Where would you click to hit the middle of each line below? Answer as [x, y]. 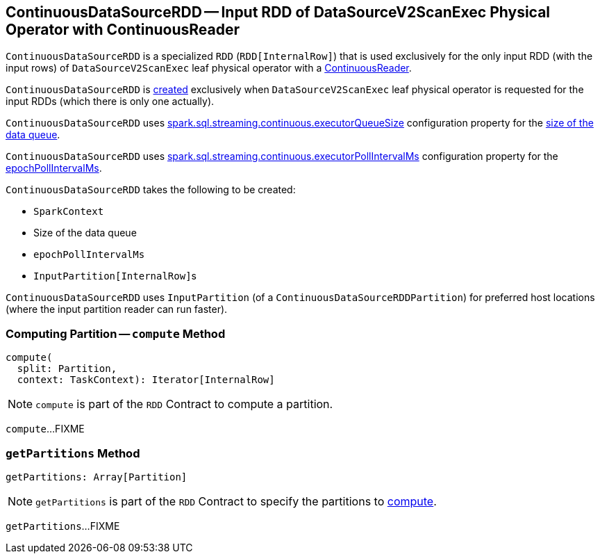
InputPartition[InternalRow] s [115, 276]
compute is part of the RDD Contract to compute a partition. [184, 404]
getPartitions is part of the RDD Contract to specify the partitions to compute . [236, 501]
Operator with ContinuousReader [123, 30]
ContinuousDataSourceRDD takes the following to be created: [151, 190]
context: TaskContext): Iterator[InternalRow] [146, 380]
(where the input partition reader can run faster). [117, 309]
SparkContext [69, 212]
